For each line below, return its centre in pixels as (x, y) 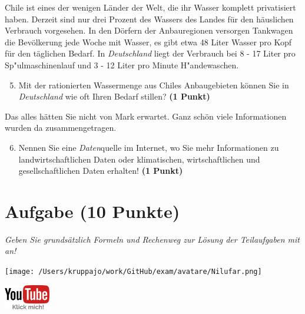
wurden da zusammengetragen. (61, 128)
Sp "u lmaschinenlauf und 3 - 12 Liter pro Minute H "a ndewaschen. (122, 65)
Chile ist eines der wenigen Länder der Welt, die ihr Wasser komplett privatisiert (150, 7)
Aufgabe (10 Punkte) (92, 211)
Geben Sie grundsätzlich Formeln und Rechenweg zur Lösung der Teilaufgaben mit (152, 239)
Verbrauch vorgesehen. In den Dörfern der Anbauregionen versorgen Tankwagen (149, 30)
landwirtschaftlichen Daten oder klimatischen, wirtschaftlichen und (139, 159)
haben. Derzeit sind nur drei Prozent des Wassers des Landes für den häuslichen (149, 19)
